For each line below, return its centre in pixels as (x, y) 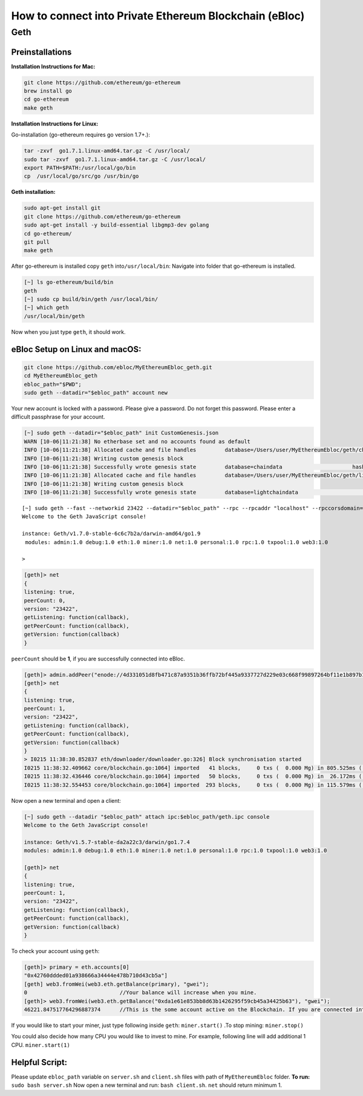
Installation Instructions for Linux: (55, 124)
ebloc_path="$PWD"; (53, 384)
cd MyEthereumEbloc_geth (61, 376)
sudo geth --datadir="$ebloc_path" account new (96, 393)
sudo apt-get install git (62, 208)
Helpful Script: (39, 1062)
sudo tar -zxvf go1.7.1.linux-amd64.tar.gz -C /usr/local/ (115, 159)
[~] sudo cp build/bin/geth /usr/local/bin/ (91, 299)
